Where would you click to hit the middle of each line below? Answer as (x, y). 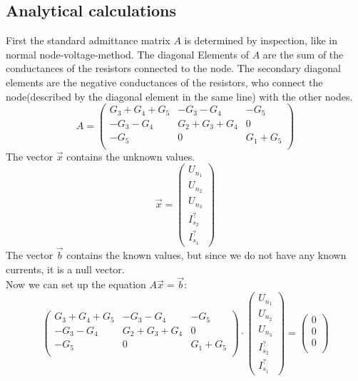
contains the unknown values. (131, 156)
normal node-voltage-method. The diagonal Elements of (127, 54)
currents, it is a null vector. (65, 269)
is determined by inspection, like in (261, 40)
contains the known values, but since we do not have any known (206, 255)
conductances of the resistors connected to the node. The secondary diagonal (173, 68)
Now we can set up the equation (76, 284)
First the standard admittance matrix (88, 40)
